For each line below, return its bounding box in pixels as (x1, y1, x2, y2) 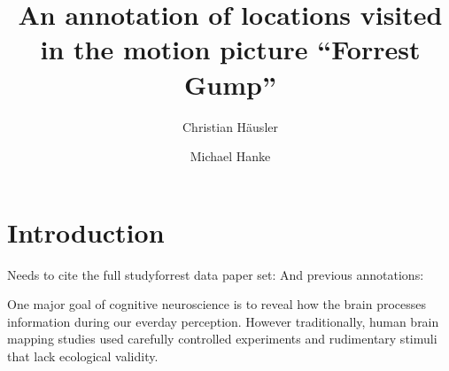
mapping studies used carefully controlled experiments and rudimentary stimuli (7, 329, 437, 348)
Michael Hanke (190, 147, 271, 166)
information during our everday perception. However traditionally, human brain (7, 312, 439, 330)
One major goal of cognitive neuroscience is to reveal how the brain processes (7, 295, 427, 313)
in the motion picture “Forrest (40, 31, 421, 67)
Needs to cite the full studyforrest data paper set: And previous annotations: (7, 265, 424, 283)
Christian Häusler (182, 117, 278, 135)
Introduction (7, 213, 165, 250)
